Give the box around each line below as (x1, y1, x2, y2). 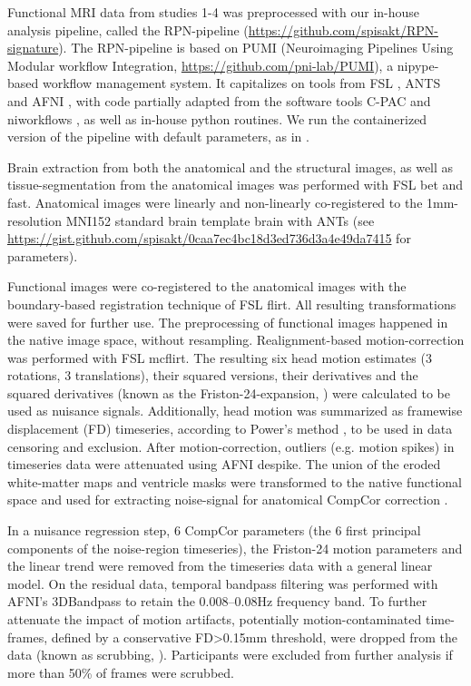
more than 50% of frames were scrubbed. (7, 662, 234, 681)
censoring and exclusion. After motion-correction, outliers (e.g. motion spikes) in (7, 436, 455, 456)
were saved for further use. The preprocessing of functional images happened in (7, 312, 448, 331)
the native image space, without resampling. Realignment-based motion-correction (7, 330, 465, 349)
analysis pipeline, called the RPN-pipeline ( (7, 20, 249, 39)
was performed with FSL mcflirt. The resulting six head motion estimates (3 (7, 348, 432, 367)
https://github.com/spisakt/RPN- (248, 20, 438, 39)
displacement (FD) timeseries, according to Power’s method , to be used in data (7, 419, 453, 438)
